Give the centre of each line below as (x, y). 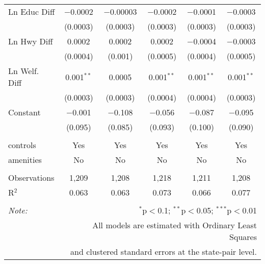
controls (22, 145)
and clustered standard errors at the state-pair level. (164, 251)
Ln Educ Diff (32, 11)
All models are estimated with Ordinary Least (175, 225)
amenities (25, 160)
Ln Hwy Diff (31, 41)
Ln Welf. (24, 71)
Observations (31, 177)
